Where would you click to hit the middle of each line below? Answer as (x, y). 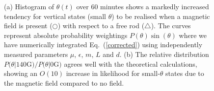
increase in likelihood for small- (113, 73)
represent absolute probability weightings (66, 35)
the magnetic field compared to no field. (64, 82)
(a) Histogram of (29, 6)
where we (193, 35)
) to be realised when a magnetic (161, 16)
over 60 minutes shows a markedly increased (143, 6)
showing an (21, 73)
